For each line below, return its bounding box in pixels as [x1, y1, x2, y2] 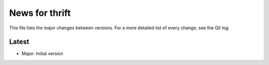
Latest [9, 38, 29, 46]
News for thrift [9, 7, 71, 18]
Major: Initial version [21, 51, 63, 57]
